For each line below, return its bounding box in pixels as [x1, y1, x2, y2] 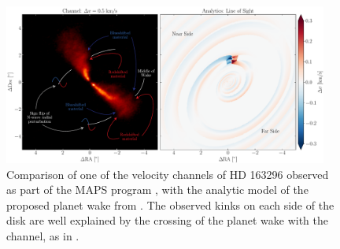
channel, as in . [6, 228, 79, 243]
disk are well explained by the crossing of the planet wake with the [6, 212, 329, 229]
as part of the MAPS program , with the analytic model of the [6, 181, 309, 198]
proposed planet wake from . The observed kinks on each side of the [6, 196, 334, 213]
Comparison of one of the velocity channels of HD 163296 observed [6, 165, 329, 182]
